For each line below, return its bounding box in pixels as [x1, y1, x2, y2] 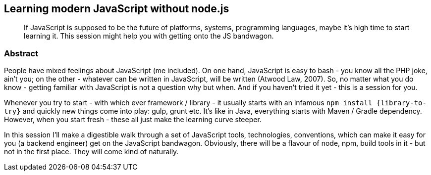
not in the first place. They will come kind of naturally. [4, 147, 179, 156]
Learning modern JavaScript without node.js [4, 2, 229, 15]
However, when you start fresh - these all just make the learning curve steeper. [4, 115, 262, 124]
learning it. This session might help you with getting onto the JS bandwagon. [24, 32, 274, 41]
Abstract [4, 48, 39, 58]
